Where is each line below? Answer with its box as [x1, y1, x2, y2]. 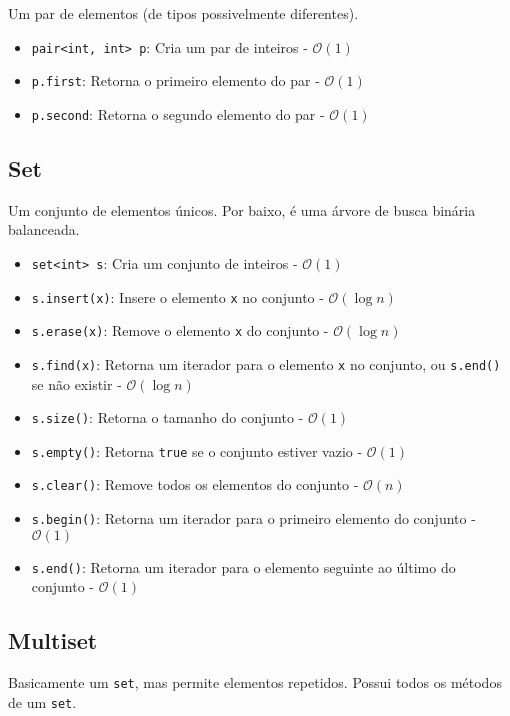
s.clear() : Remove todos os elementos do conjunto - [31, 474, 359, 495]
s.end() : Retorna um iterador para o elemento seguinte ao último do [31, 556, 456, 577]
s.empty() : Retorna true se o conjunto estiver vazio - [31, 440, 363, 461]
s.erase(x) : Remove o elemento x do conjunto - [31, 320, 329, 341]
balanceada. [8, 219, 80, 240]
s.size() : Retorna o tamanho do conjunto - [31, 407, 304, 428]
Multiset [8, 625, 98, 656]
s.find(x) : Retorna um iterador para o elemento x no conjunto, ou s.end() [31, 353, 501, 374]
